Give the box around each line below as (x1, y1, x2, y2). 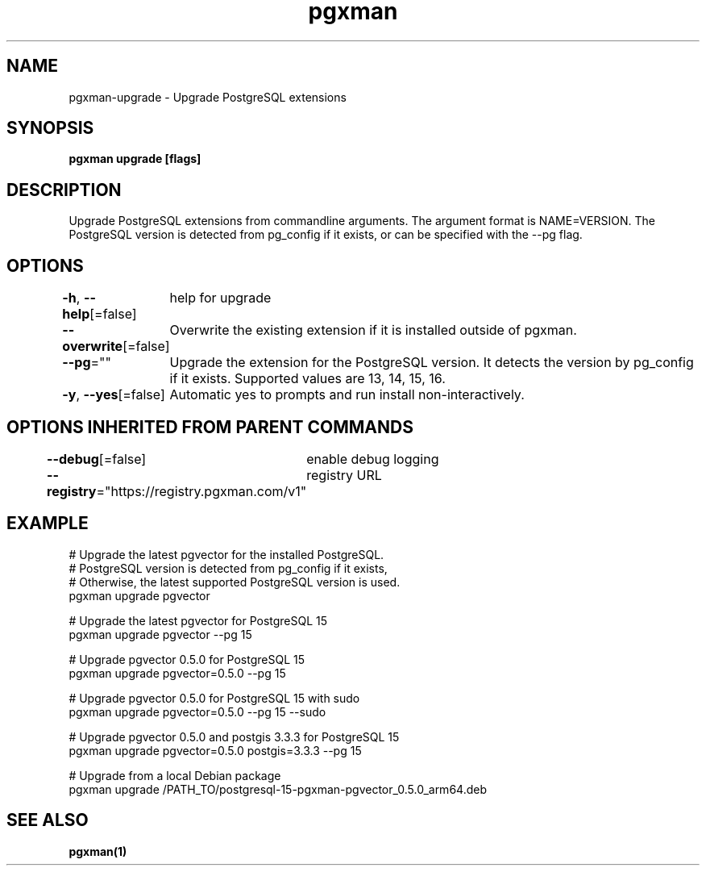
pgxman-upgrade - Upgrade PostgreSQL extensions (69, 90, 347, 104)
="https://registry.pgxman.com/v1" (96, 482, 307, 499)
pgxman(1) (69, 844, 127, 858)
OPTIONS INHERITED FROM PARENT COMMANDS (6, 416, 413, 437)
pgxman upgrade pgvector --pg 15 (69, 627, 252, 641)
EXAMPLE (6, 513, 89, 534)
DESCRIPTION (6, 179, 122, 200)
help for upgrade (169, 290, 272, 307)
